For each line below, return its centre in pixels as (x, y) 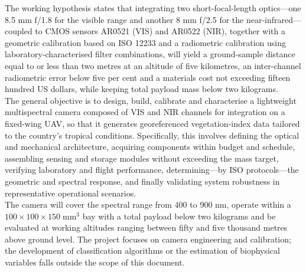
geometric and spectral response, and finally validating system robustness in (142, 181)
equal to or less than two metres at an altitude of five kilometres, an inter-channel (153, 65)
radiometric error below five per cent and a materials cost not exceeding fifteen (148, 77)
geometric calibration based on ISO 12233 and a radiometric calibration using (145, 42)
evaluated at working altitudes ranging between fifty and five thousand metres (146, 227)
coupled (19, 31)
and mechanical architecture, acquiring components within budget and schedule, (150, 147)
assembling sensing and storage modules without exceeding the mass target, (142, 158)
